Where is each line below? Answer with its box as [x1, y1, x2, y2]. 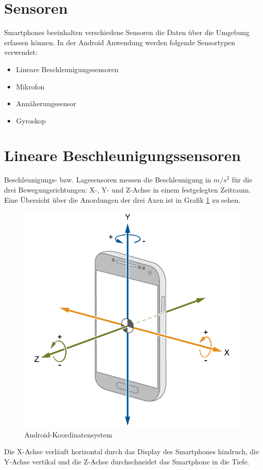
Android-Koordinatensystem [24, 429, 112, 440]
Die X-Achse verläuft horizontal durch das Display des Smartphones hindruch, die [4, 446, 259, 457]
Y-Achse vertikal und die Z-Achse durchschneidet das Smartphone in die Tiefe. [4, 456, 250, 466]
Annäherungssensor [16, 98, 76, 109]
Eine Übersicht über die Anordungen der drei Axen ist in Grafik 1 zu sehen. [4, 194, 241, 205]
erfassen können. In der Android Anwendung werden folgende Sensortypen [4, 37, 236, 47]
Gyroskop [16, 115, 46, 126]
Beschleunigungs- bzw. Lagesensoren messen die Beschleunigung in [4, 174, 211, 185]
